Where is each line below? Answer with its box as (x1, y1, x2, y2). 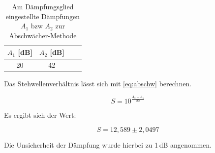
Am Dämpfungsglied (12, 1, 74, 11)
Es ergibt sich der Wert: (4, 110, 76, 120)
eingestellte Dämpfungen (5, 11, 80, 21)
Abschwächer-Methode (9, 30, 77, 40)
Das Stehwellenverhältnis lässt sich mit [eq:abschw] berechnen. (4, 78, 192, 89)
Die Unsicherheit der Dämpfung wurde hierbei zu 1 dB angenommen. (4, 139, 212, 150)
